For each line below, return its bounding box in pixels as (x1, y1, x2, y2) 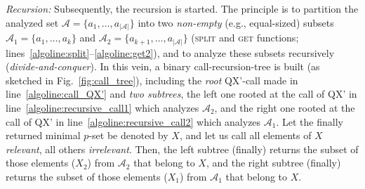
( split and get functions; (191, 30, 299, 45)
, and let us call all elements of (179, 128, 312, 143)
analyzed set (6, 15, 59, 30)
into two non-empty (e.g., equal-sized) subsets (138, 15, 334, 30)
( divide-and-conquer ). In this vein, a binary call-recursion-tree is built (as (6, 59, 320, 74)
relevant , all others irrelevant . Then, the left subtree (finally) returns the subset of (6, 141, 359, 156)
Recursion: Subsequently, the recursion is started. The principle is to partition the (6, 1, 359, 15)
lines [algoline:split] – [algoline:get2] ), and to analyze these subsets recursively (6, 45, 335, 60)
